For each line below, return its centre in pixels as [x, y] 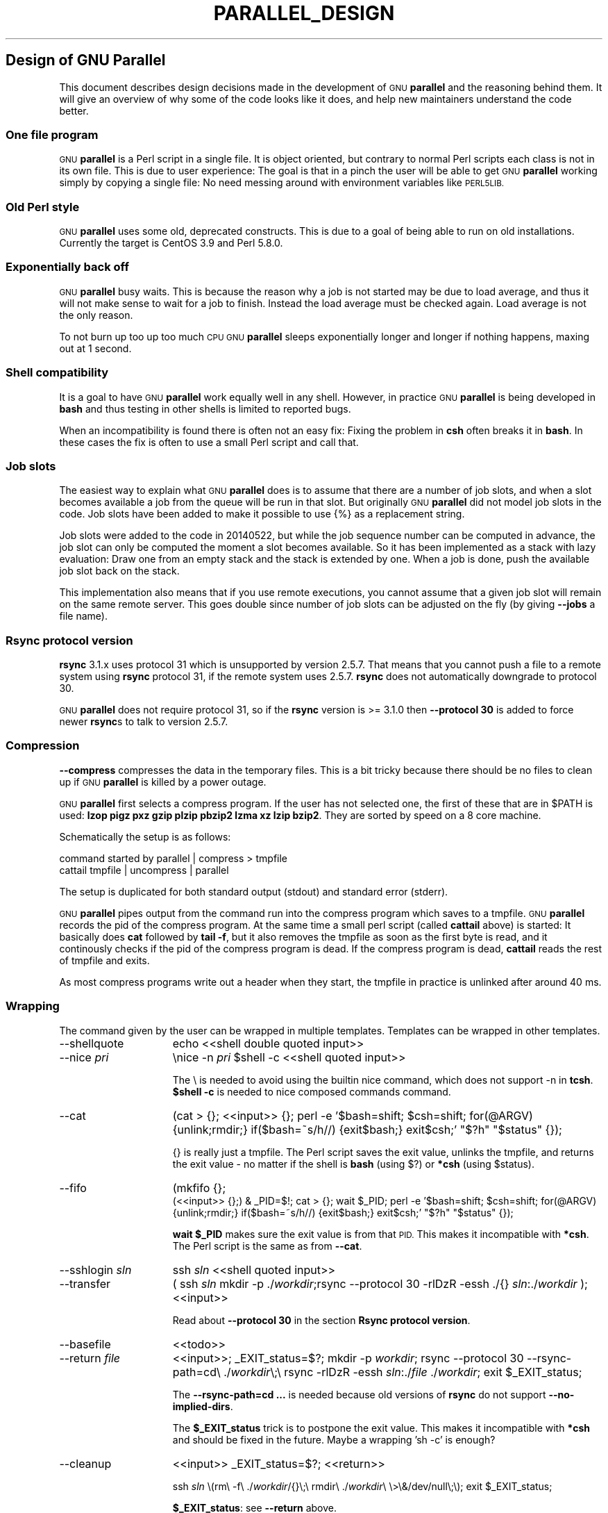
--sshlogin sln [95, 1270]
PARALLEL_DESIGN [304, 13]
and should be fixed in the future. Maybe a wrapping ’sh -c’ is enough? [334, 1439]
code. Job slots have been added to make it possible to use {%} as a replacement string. [262, 514]
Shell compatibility [57, 373]
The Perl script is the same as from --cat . [267, 1246]
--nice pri [84, 1057]
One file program [52, 134]
